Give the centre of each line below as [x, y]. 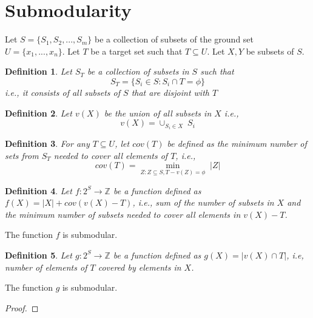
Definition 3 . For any [47, 144]
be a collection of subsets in [138, 71]
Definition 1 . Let [39, 71]
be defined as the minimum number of [237, 144]
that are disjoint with [170, 92]
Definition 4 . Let [39, 190]
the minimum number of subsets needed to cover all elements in [123, 214]
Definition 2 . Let [39, 113]
